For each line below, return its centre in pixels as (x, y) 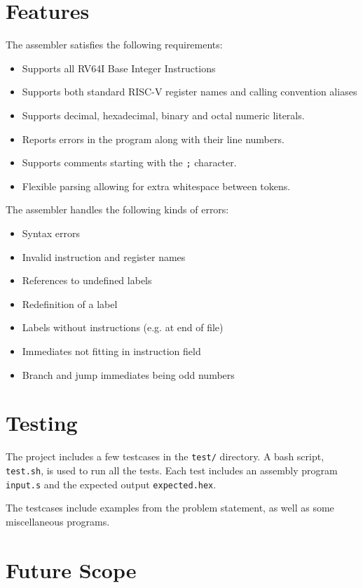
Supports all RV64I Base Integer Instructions (119, 68)
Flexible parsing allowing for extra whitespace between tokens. (156, 186)
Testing (42, 423)
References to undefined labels (87, 280)
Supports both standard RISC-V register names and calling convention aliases (190, 92)
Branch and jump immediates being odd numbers (128, 374)
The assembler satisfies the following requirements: (114, 45)
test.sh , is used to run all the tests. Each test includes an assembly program (172, 470)
